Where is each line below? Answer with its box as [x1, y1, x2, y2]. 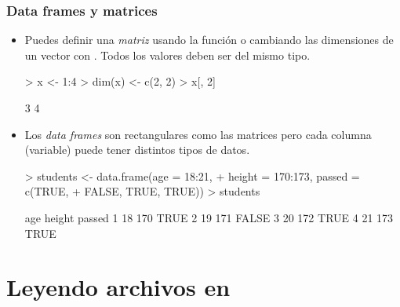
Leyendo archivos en [6, 271, 231, 303]
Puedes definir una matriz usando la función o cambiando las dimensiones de [24, 31, 394, 48]
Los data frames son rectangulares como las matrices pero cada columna [24, 126, 372, 142]
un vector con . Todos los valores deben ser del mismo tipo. [24, 46, 311, 63]
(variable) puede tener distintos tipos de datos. [24, 141, 250, 158]
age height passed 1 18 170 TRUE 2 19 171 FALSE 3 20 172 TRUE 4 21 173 [24, 209, 394, 225]
